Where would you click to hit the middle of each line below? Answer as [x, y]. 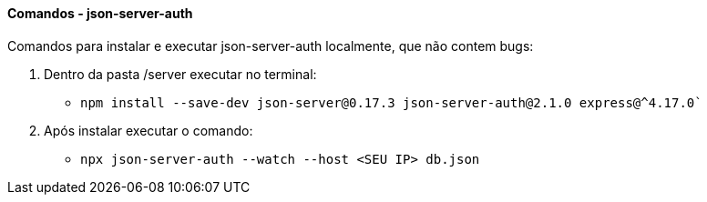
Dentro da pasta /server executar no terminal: [180, 74]
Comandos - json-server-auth [100, 13]
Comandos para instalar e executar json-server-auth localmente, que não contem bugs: [271, 45]
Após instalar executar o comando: [149, 130]
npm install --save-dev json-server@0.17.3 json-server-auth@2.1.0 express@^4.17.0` [391, 102]
